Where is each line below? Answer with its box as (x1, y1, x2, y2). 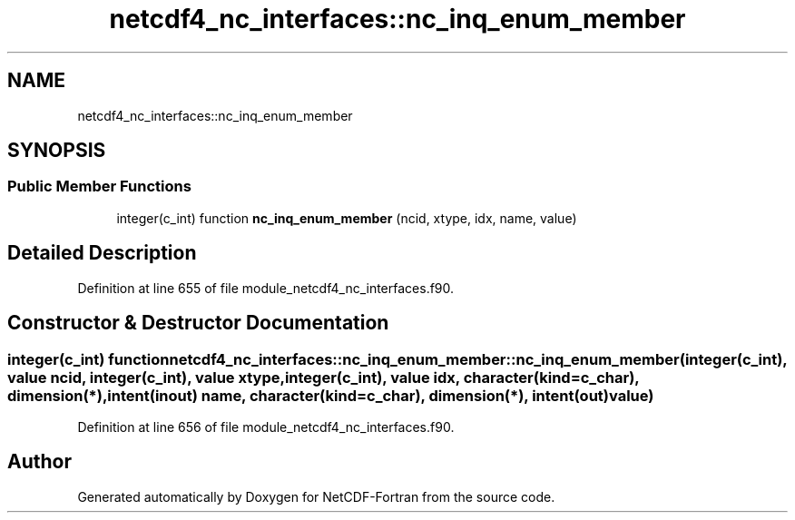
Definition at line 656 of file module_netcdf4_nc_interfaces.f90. (77, 418, 455, 435)
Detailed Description (7, 241, 197, 265)
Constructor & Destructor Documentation (7, 311, 389, 335)
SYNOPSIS (7, 139, 106, 162)
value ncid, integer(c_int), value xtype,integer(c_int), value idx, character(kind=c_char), (7, 368, 640, 387)
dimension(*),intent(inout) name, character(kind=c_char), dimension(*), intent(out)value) (7, 386, 654, 405)
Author (7, 450, 72, 474)
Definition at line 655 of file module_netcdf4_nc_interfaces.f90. (77, 280, 455, 296)
